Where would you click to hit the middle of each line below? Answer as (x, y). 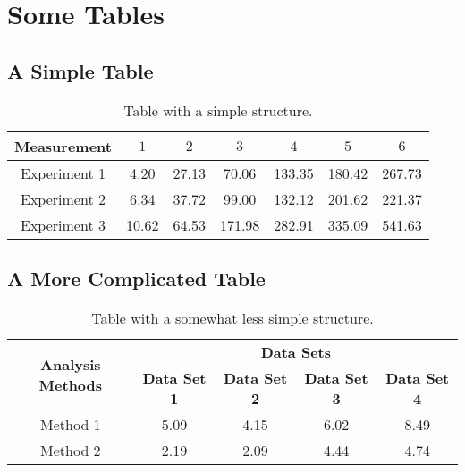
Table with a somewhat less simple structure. (232, 317)
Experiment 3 (63, 224)
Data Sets (296, 351)
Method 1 (71, 424)
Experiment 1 (63, 173)
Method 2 (71, 450)
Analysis (71, 365)
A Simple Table (80, 70)
